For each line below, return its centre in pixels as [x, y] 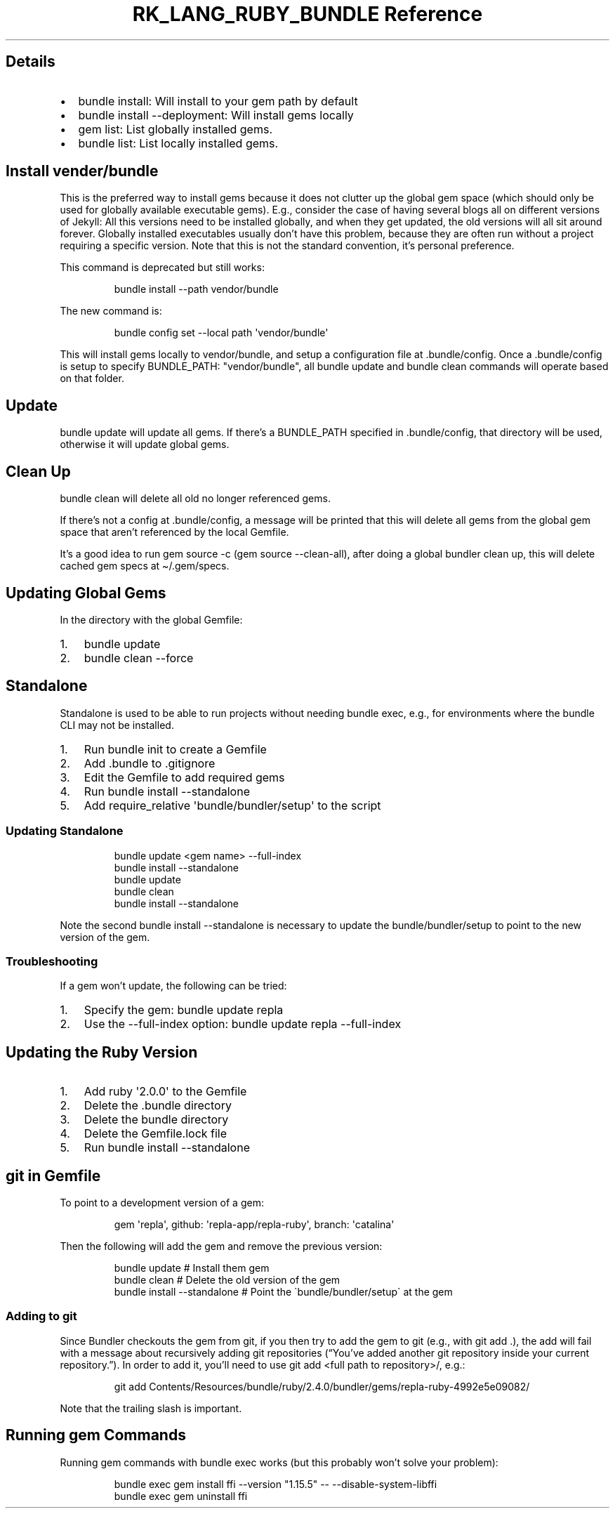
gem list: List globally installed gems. [176, 129]
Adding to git [41, 1316]
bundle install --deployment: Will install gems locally [216, 115]
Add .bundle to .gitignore [150, 763]
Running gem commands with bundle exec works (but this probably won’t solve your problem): [279, 1462]
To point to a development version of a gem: [162, 1203]
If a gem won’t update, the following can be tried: [173, 986]
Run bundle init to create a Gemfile [175, 749]
